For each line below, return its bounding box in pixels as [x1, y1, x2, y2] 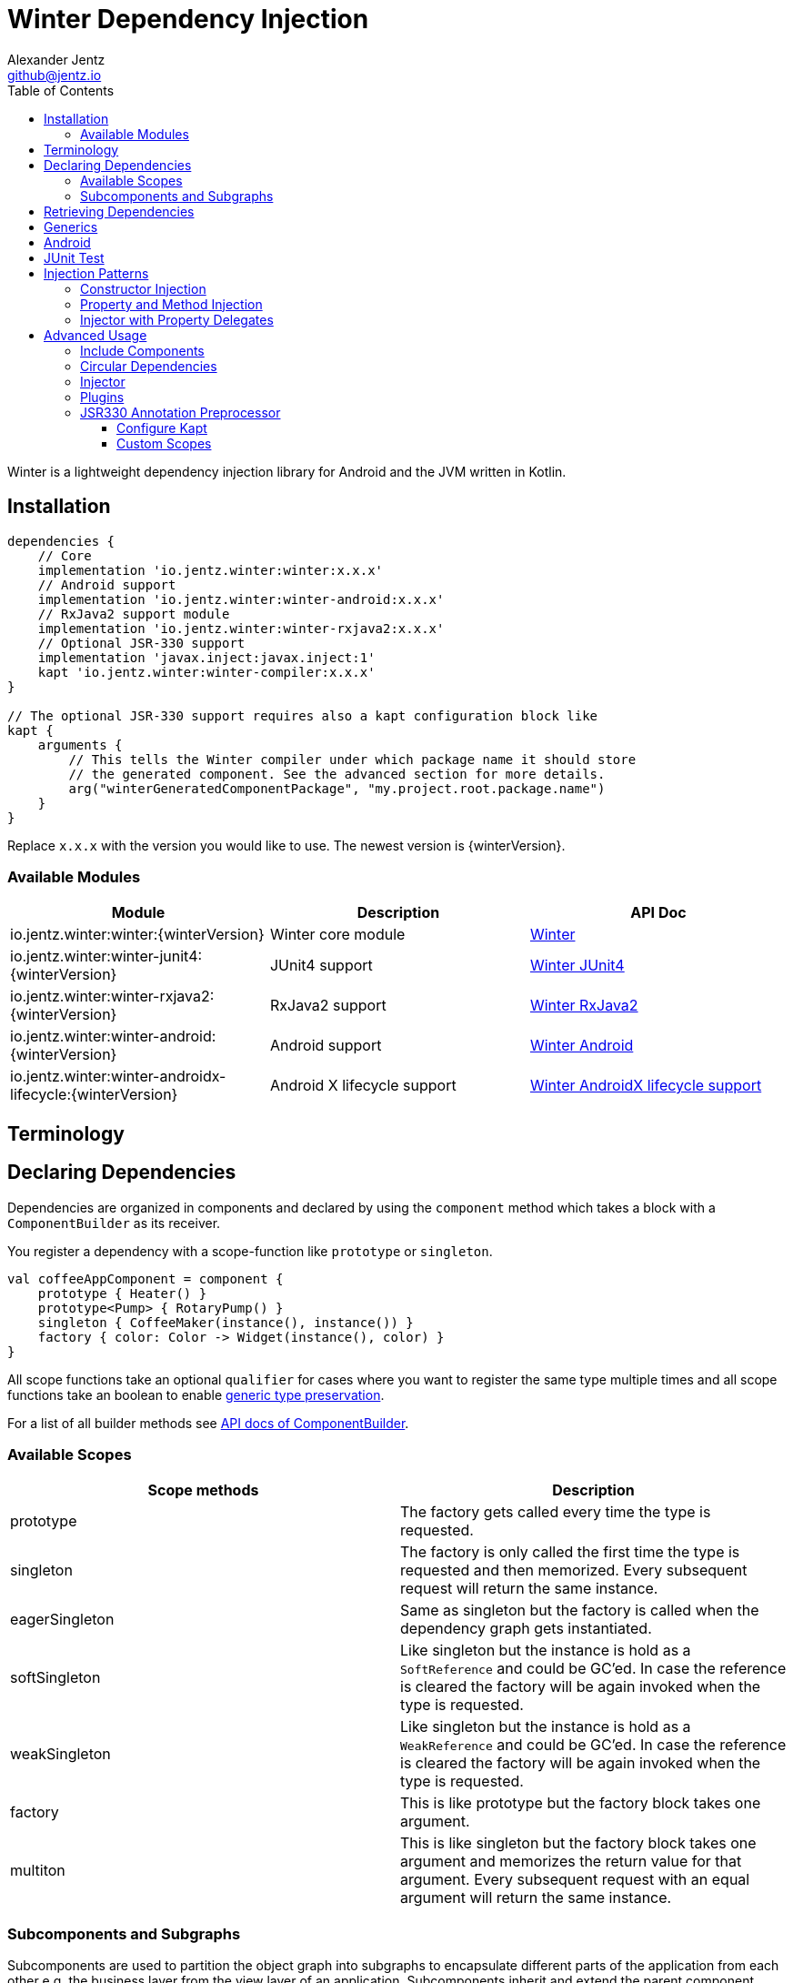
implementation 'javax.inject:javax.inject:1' [37, 649, 376, 665]
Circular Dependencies [80, 357, 217, 374]
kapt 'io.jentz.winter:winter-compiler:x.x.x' [37, 664, 376, 679]
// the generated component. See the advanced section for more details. [68, 766, 606, 781]
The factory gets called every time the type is [400, 1503, 711, 1522]
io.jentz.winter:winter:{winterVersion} [10, 925, 265, 944]
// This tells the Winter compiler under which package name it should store [68, 751, 637, 767]
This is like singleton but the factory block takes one [400, 1834, 757, 1853]
